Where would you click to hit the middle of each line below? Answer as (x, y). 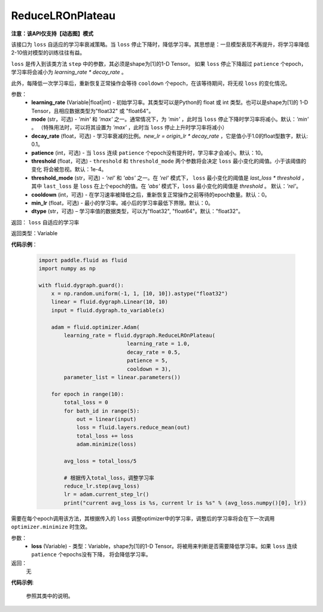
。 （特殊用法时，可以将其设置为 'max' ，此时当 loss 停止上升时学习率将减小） (129, 127)
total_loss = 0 (86, 403)
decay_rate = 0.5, (153, 352)
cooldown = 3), (149, 369)
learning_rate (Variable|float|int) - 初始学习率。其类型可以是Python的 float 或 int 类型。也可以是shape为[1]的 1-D (170, 102)
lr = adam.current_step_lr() (106, 494)
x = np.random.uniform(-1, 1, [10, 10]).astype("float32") (140, 294)
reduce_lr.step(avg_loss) (102, 486)
